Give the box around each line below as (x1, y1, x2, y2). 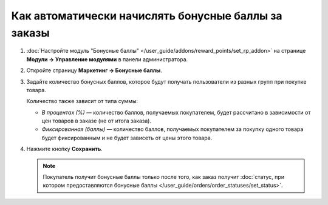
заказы (11, 26, 50, 39)
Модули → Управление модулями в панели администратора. (26, 55, 188, 63)
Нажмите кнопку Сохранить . (26, 146, 103, 153)
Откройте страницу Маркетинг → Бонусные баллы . (26, 67, 162, 74)
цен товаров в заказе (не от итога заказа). (41, 117, 152, 124)
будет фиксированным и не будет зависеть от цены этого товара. (41, 134, 213, 141)
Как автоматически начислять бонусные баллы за (11, 9, 282, 22)
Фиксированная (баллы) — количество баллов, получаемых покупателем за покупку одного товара (41, 126, 304, 133)
